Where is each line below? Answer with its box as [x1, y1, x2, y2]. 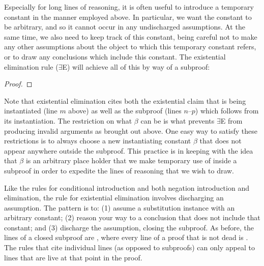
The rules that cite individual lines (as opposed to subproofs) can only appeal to [4, 242, 255, 253]
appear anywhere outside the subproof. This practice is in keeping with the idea [4, 145, 253, 156]
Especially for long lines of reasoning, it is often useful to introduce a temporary [4, 2, 254, 12]
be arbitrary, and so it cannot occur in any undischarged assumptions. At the [4, 21, 245, 32]
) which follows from [195, 105, 259, 116]
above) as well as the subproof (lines [68, 105, 182, 116]
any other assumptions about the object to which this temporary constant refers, [4, 41, 256, 52]
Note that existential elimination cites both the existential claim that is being [4, 95, 246, 106]
